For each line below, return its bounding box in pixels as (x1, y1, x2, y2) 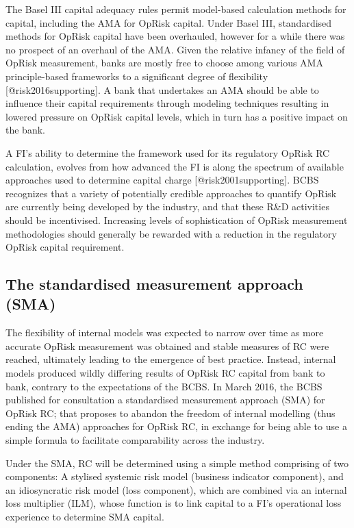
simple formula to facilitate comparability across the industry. (5, 433, 265, 447)
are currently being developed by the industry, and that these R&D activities (5, 199, 329, 214)
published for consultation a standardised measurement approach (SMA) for (5, 392, 325, 407)
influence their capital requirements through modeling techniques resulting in (5, 96, 329, 110)
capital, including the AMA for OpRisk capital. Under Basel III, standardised (5, 15, 332, 29)
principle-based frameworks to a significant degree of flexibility (5, 68, 268, 83)
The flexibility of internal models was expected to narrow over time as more (5, 325, 324, 340)
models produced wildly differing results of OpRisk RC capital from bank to (5, 366, 325, 380)
